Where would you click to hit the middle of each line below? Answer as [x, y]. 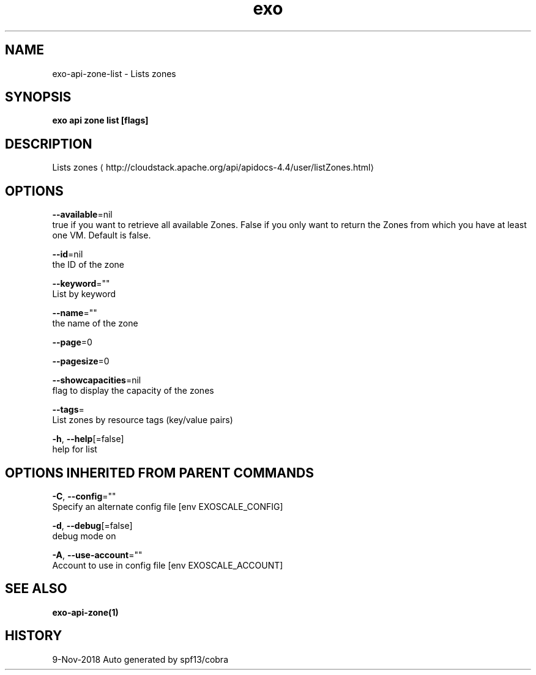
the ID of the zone [88, 265]
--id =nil [68, 254]
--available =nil [82, 215]
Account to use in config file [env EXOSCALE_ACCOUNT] [168, 565]
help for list [75, 449]
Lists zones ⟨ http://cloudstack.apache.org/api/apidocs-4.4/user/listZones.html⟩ [213, 168]
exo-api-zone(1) [85, 612]
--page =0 [72, 342]
